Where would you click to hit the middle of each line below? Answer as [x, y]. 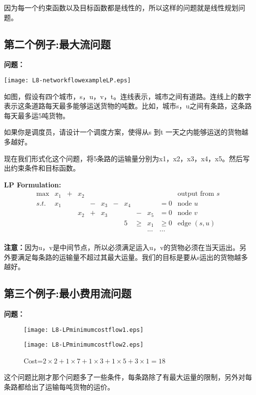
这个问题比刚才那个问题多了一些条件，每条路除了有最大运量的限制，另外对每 [128, 377]
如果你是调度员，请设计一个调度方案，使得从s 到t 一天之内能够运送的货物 [123, 132]
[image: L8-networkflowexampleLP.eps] [67, 80]
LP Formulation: [32, 184]
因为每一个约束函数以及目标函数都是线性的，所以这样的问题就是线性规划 [121, 7]
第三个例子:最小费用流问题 [68, 293]
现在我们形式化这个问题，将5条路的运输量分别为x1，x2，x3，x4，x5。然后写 [127, 158]
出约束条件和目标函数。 [42, 168]
